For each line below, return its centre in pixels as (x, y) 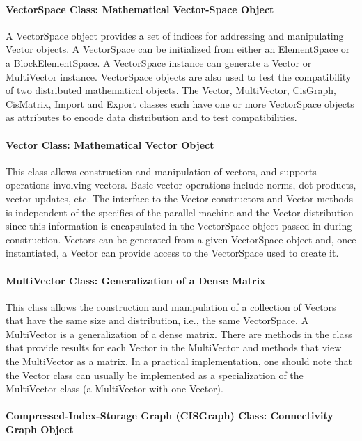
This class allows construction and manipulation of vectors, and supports (161, 171)
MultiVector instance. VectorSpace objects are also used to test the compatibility (179, 76)
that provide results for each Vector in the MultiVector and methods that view (174, 347)
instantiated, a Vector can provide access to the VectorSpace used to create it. (172, 253)
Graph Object (40, 430)
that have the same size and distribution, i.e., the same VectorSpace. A (157, 320)
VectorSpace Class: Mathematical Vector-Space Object (140, 9)
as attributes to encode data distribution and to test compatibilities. (151, 117)
